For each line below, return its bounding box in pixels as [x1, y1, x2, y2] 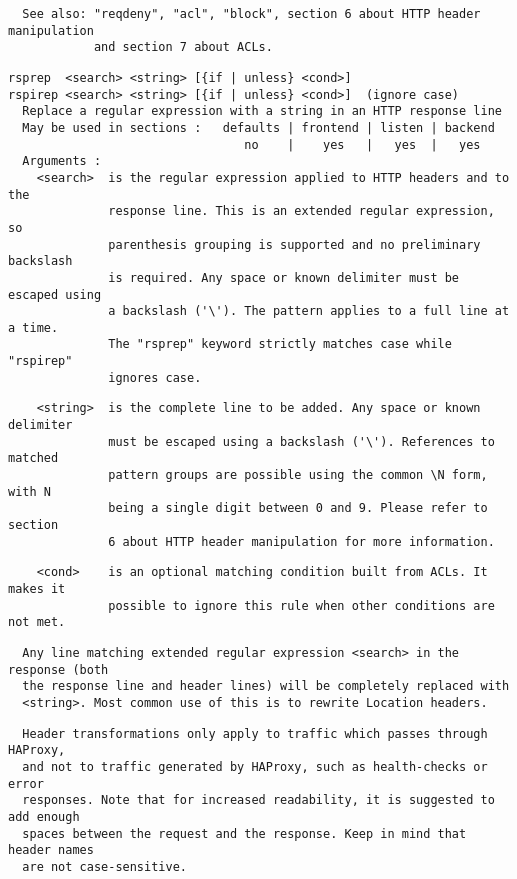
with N [8, 484, 51, 499]
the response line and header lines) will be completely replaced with [22, 679, 510, 694]
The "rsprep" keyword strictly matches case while [108, 337, 452, 352]
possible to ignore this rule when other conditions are [108, 598, 495, 613]
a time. [8, 320, 59, 335]
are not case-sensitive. [22, 859, 187, 874]
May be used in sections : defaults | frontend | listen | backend [22, 120, 495, 135]
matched [8, 451, 59, 466]
